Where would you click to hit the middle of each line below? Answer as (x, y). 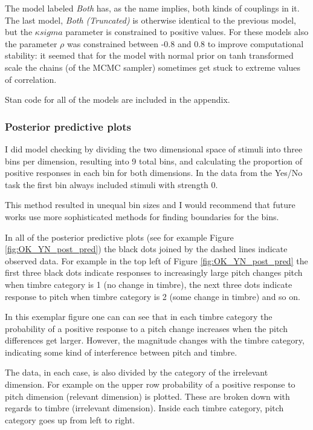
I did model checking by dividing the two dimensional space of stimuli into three (154, 148)
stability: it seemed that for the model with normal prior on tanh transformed (149, 55)
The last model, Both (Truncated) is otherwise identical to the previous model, (150, 20)
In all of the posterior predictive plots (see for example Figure (119, 237)
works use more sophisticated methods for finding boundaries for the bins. (142, 216)
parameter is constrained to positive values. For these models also (187, 32)
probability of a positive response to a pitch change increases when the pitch (146, 328)
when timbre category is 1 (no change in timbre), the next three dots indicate (149, 284)
